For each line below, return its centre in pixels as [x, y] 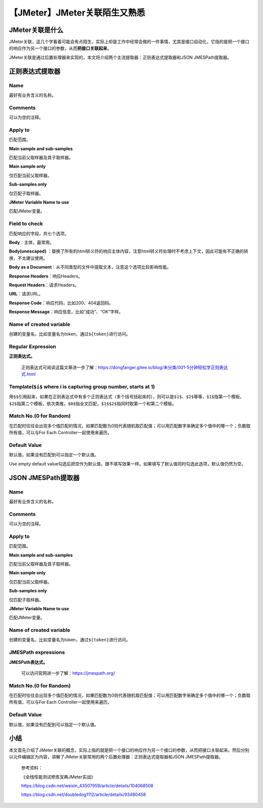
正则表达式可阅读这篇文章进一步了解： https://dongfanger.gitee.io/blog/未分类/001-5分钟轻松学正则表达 [125, 367]
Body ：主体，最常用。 [32, 242]
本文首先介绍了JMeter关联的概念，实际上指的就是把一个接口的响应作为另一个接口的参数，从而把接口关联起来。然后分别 [129, 750]
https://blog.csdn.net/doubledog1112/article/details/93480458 [84, 795]
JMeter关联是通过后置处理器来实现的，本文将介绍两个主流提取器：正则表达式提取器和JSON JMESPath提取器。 [120, 57]
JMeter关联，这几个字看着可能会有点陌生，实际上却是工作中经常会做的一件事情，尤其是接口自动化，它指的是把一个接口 [129, 42]
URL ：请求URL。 [26, 294]
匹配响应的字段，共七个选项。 [39, 233]
